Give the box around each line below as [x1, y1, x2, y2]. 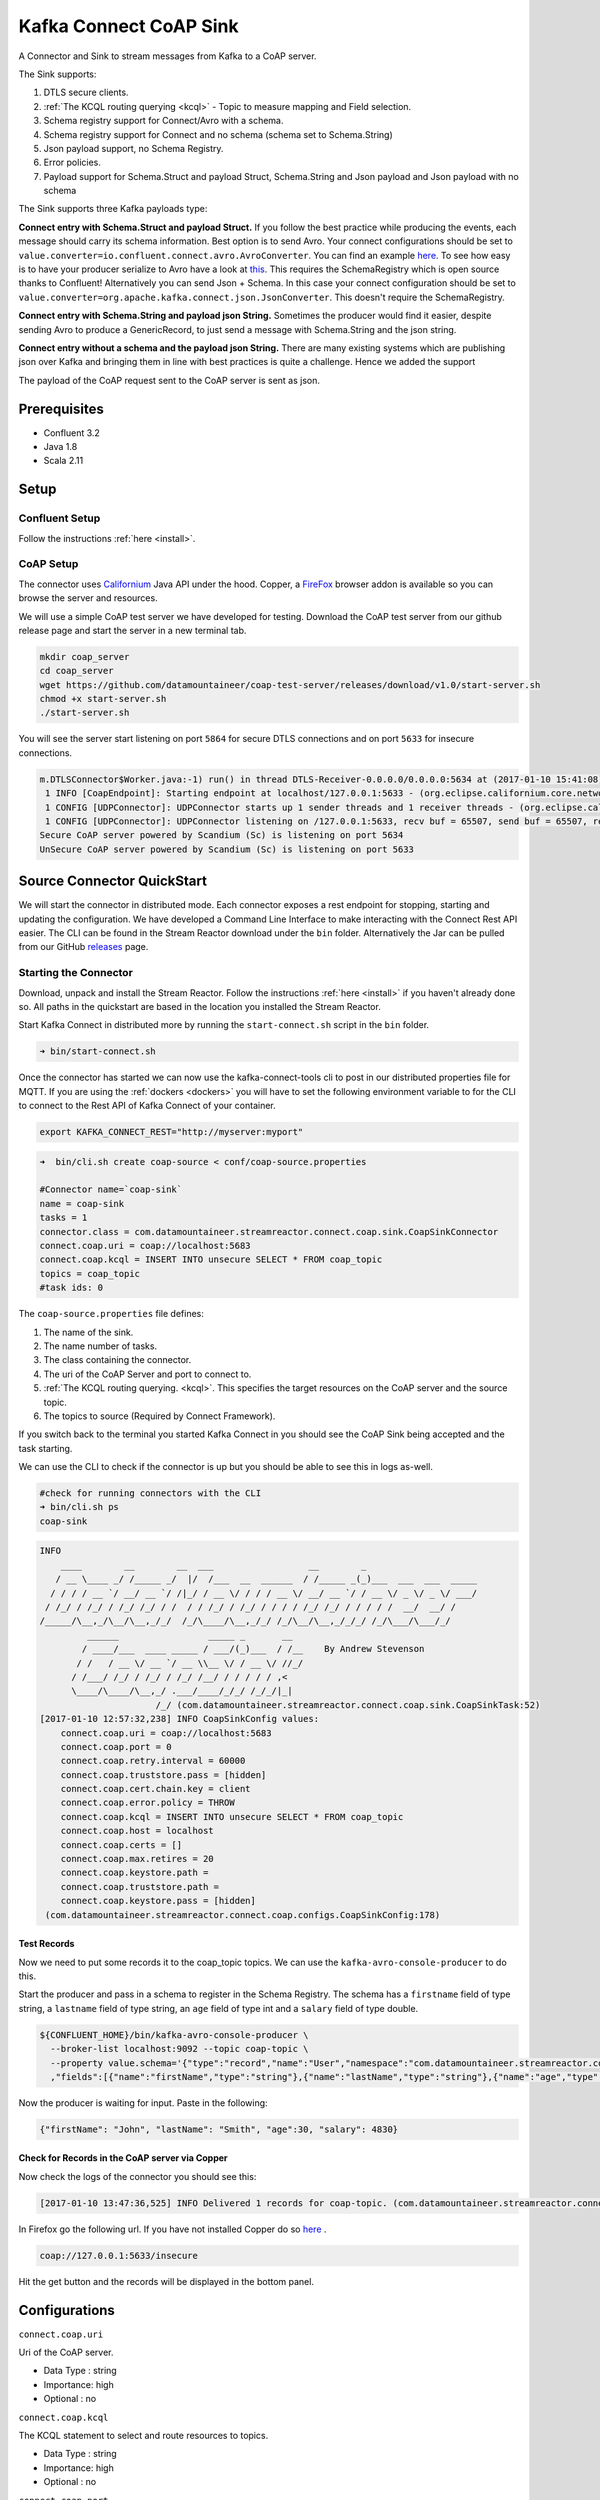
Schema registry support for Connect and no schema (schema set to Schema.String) [43, 128, 394, 140]
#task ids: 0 [39, 1282, 104, 1294]
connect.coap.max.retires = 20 [60, 1853, 214, 1865]
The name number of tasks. [43, 1340, 158, 1352]
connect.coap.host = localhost [60, 1825, 214, 1837]
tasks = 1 [39, 1212, 88, 1224]
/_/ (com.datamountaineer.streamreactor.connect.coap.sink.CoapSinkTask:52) [155, 1699, 541, 1710]
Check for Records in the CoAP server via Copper [18, 2152, 229, 2164]
